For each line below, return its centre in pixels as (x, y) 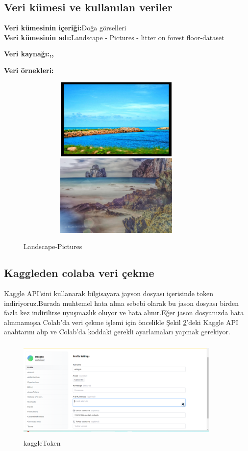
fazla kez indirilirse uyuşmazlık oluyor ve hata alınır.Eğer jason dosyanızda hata (124, 313)
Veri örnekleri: (29, 70)
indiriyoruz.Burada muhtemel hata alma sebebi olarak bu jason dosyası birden (122, 303)
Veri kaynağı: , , (29, 54)
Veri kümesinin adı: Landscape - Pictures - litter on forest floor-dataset (114, 37)
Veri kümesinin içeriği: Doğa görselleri (65, 28)
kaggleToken (42, 443)
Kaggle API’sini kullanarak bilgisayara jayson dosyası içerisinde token (109, 293)
